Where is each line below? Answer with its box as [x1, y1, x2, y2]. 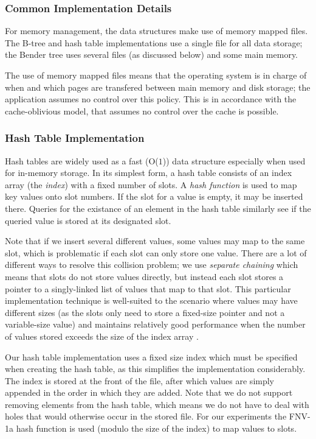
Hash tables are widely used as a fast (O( [5, 154, 159, 167]
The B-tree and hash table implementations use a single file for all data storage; [5, 36, 303, 49]
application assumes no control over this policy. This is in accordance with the [5, 93, 297, 105]
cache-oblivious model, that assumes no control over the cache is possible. [5, 104, 279, 117]
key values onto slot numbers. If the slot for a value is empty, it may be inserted [5, 190, 303, 203]
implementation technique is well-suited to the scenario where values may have [5, 294, 298, 307]
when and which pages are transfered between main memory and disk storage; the [5, 80, 311, 93]
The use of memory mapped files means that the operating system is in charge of [5, 69, 307, 81]
